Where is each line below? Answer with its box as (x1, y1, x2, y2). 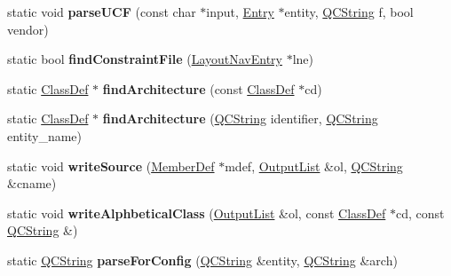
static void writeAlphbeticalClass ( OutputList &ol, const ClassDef (7, 203, 386, 222)
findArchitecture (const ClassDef (102, 79, 295, 98)
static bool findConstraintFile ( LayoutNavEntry (7, 50, 282, 68)
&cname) (7, 174, 57, 193)
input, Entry (206, 3, 274, 20)
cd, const (395, 203, 445, 222)
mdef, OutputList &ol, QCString (225, 156, 403, 175)
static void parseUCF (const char (7, 3, 196, 20)
